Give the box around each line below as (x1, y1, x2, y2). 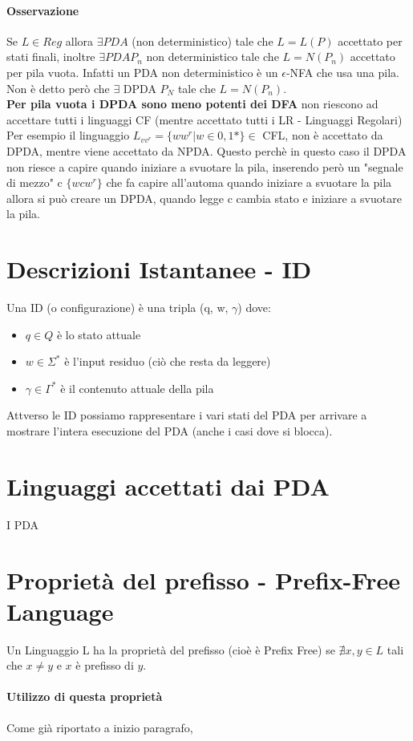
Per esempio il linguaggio (6, 127, 130, 144)
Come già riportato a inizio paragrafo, (6, 719, 193, 735)
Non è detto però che (6, 79, 110, 96)
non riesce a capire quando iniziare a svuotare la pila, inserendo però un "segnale (6, 158, 403, 175)
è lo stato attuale (56, 326, 141, 342)
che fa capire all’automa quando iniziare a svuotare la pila (106, 174, 392, 191)
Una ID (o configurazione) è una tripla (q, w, (6, 299, 229, 316)
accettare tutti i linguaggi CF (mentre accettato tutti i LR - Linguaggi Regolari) (6, 111, 403, 128)
